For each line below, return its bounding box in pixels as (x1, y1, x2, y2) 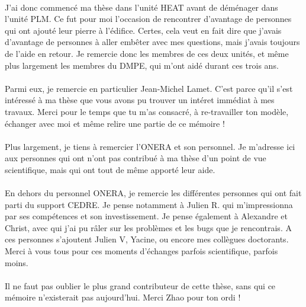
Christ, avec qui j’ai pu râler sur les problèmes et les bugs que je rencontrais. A (5, 221, 292, 234)
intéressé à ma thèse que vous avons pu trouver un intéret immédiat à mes (5, 94, 275, 106)
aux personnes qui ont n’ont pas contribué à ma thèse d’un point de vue (5, 152, 266, 164)
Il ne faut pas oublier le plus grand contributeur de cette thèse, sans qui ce (5, 279, 276, 292)
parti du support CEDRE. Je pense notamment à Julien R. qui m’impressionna (5, 198, 293, 210)
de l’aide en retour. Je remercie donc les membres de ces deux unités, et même (5, 47, 289, 59)
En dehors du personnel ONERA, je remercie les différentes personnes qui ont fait (5, 187, 302, 199)
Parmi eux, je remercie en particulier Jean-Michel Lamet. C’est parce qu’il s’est (5, 82, 293, 94)
